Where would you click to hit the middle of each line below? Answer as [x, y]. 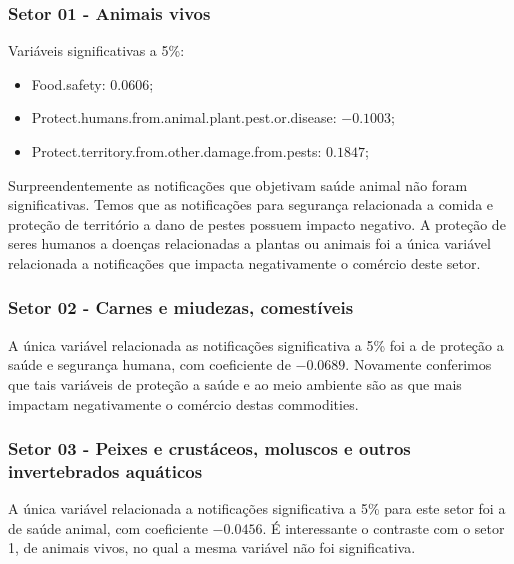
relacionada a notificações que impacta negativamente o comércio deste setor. [244, 262]
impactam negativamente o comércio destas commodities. [183, 403]
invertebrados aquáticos [105, 471]
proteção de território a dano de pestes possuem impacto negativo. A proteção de [257, 223]
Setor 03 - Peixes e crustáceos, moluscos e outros [209, 448]
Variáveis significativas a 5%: [96, 50]
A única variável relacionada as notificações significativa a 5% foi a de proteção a [256, 344]
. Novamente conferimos [418, 364]
